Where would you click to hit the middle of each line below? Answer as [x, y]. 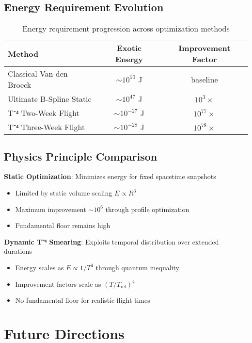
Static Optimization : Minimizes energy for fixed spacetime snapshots [110, 176]
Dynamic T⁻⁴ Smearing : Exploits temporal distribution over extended [111, 241]
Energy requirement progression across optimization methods [126, 29]
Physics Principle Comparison [81, 156]
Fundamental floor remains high [63, 225]
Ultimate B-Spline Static [50, 99]
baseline [205, 79]
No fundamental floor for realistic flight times [83, 300]
